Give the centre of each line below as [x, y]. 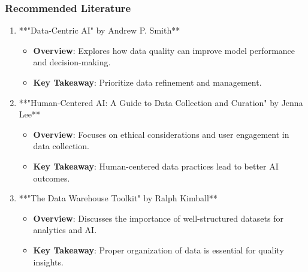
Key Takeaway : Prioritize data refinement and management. [147, 82]
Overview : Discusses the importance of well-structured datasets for [158, 218]
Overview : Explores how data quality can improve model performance [164, 50]
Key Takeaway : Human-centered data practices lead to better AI [156, 166]
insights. [48, 262]
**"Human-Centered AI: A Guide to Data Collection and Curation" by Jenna [161, 102]
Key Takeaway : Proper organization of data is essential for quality [158, 250]
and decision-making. [72, 62]
